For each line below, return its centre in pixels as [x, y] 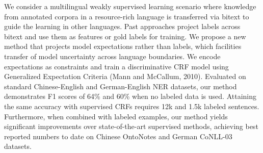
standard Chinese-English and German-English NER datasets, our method [121, 86]
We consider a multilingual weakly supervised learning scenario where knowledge [130, 6]
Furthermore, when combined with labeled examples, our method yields [116, 116]
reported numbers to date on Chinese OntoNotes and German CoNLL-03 [118, 136]
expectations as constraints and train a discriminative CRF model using [116, 66]
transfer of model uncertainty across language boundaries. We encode [112, 56]
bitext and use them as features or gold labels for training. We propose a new [125, 36]
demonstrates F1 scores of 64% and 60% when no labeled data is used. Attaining [130, 96]
